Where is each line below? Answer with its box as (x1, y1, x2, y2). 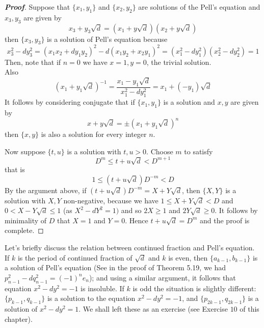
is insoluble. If (81, 283, 124, 293)
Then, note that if (5, 56, 61, 67)
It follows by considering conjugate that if (5, 97, 135, 107)
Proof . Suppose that (5, 2, 70, 12)
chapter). (5, 313, 33, 324)
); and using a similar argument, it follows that (89, 272, 236, 283)
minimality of (5, 215, 47, 225)
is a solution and (163, 97, 215, 107)
